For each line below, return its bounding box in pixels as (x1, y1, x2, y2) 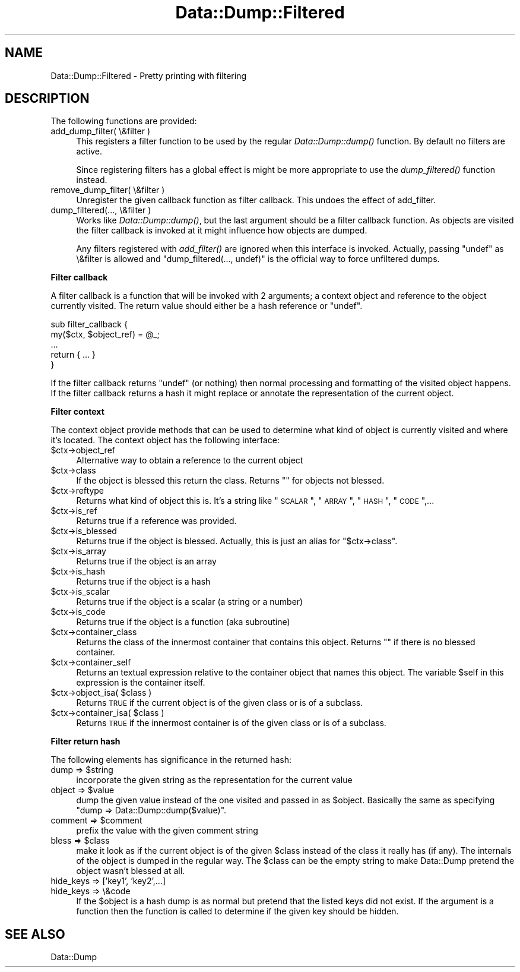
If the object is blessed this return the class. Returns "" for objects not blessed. (76, 475, 385, 486)
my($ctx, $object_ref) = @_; (50, 329, 160, 340)
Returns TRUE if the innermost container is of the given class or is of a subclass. (76, 718, 386, 728)
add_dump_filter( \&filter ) (50, 126, 151, 137)
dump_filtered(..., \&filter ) (50, 205, 151, 216)
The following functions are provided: (50, 116, 197, 127)
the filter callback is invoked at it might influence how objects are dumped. (76, 225, 367, 236)
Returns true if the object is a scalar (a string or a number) (76, 597, 303, 607)
